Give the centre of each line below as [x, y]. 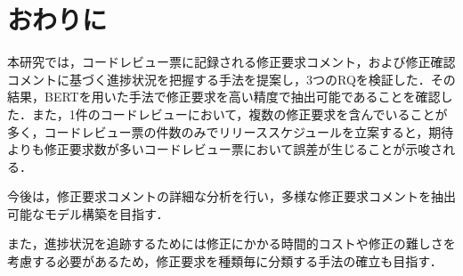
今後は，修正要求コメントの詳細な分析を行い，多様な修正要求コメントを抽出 [231, 196]
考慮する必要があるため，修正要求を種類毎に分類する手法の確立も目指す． [225, 261]
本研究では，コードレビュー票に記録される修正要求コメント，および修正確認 [231, 62]
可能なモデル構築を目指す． [88, 213]
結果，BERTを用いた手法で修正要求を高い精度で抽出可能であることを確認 [224, 97]
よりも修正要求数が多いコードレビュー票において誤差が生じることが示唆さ [225, 149]
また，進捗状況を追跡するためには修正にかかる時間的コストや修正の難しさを [231, 244]
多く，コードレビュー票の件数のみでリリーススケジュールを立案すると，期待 [231, 131]
